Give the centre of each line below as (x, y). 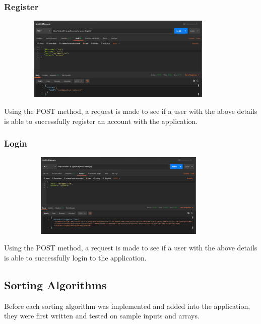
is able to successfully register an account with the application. (101, 121)
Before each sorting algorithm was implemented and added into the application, (127, 306)
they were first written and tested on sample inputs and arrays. (102, 316)
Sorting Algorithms (55, 284)
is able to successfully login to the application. (75, 257)
